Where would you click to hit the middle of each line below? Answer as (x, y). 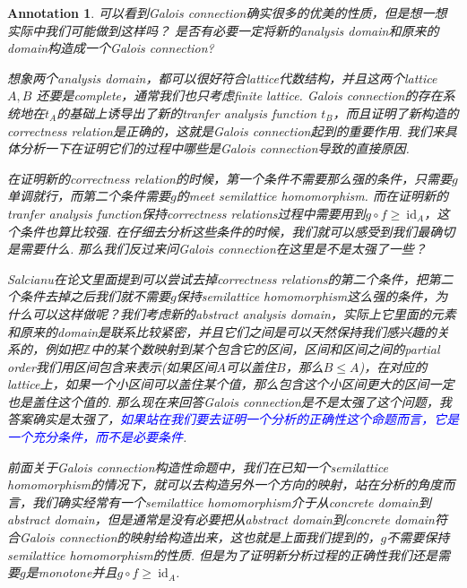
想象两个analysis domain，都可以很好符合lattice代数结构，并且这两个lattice (222, 78)
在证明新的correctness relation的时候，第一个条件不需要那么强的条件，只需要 (229, 178)
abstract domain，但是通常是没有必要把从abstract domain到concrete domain (221, 519)
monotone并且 (78, 572)
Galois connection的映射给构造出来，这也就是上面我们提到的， (200, 537)
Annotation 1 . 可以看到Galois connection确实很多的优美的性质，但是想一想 (227, 13)
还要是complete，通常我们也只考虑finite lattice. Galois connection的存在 (239, 95)
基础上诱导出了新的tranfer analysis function (193, 112)
